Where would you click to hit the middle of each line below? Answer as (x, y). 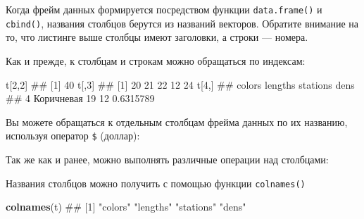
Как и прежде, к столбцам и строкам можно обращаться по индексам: (156, 60)
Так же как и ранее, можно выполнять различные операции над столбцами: (167, 159)
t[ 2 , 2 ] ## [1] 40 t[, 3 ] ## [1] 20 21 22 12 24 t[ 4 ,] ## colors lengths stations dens (180, 84)
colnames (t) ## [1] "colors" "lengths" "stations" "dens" (126, 207)
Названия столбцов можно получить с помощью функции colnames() (156, 183)
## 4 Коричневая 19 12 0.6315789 (80, 98)
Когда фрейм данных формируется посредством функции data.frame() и (164, 9)
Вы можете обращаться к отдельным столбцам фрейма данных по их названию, (177, 121)
